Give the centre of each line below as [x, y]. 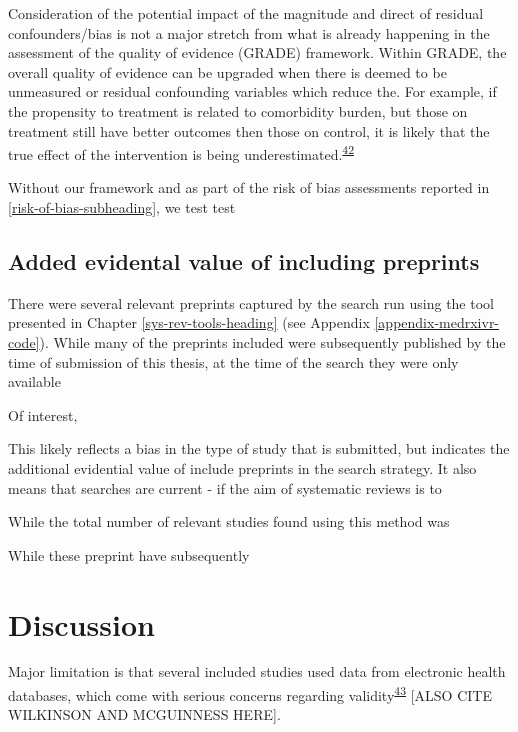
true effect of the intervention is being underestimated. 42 [181, 152]
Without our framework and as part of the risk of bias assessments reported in [249, 187]
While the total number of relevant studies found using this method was [229, 521]
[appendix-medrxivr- [437, 322]
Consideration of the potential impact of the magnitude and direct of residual [246, 13]
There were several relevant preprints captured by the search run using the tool [251, 302]
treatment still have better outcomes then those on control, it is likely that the [249, 130]
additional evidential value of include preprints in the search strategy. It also [242, 467]
